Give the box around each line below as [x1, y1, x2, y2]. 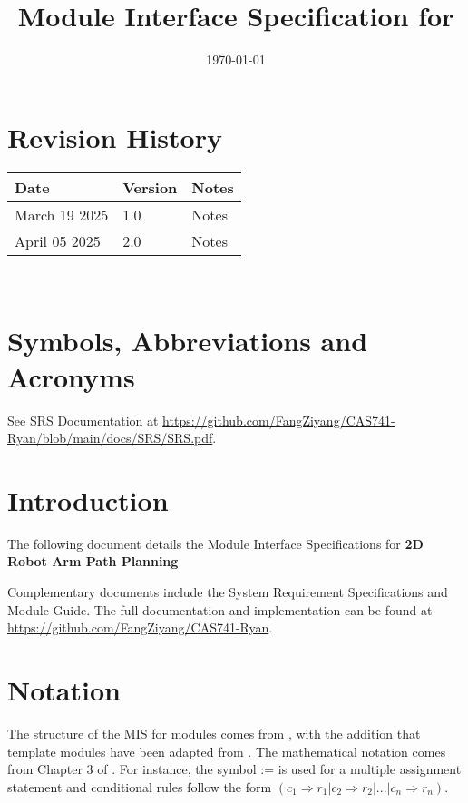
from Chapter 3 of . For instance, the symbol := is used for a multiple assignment [7, 759, 462, 779]
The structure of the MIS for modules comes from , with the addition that [7, 723, 421, 742]
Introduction [7, 481, 169, 518]
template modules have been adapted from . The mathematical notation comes [7, 741, 446, 760]
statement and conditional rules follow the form [7, 777, 272, 796]
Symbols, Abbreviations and [7, 322, 368, 359]
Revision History [7, 118, 222, 155]
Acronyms [7, 357, 135, 395]
